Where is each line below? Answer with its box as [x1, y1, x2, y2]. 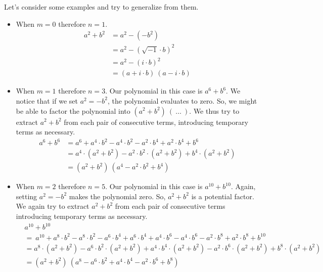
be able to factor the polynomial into [16, 105, 130, 116]
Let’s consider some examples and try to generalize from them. [4, 2, 199, 12]
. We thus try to [189, 105, 240, 116]
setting [16, 191, 37, 201]
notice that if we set [16, 95, 78, 106]
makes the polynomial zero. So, [69, 191, 166, 201]
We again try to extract [16, 201, 89, 211]
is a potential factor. [191, 191, 254, 201]
